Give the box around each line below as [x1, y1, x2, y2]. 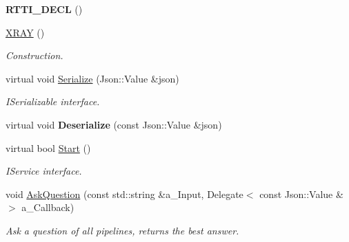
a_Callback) [21, 200, 74, 214]
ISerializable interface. [6, 94, 100, 109]
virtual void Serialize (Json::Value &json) [6, 71, 179, 85]
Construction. [6, 48, 63, 63]
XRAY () [6, 25, 45, 39]
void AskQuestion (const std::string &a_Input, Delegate [6, 186, 243, 201]
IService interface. [6, 164, 82, 178]
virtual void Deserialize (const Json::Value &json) [6, 117, 222, 131]
